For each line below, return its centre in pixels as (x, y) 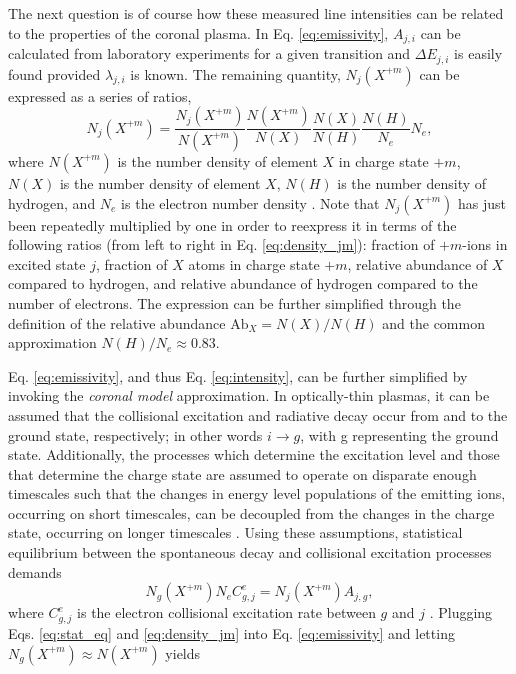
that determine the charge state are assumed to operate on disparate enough (242, 473)
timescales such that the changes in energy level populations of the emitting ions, (257, 493)
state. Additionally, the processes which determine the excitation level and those (254, 454)
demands (35, 571)
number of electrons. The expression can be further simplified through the (234, 302)
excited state (47, 263)
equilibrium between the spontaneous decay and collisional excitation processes (250, 552)
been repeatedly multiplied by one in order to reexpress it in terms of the (232, 224)
